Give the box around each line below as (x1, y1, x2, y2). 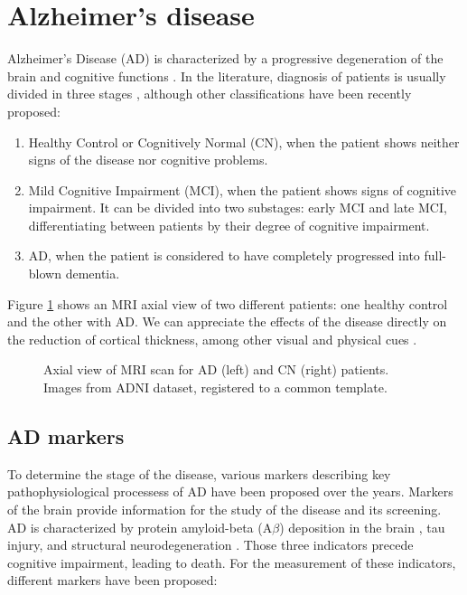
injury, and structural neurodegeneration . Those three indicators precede (7, 535, 414, 554)
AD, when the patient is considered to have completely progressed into (28, 246, 420, 265)
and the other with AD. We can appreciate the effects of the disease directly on (7, 312, 447, 331)
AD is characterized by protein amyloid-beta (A (7, 517, 273, 536)
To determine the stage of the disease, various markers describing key (7, 464, 391, 483)
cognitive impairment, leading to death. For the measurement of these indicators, (7, 552, 456, 571)
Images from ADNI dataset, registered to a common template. (43, 378, 388, 397)
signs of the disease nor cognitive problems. (28, 150, 268, 169)
